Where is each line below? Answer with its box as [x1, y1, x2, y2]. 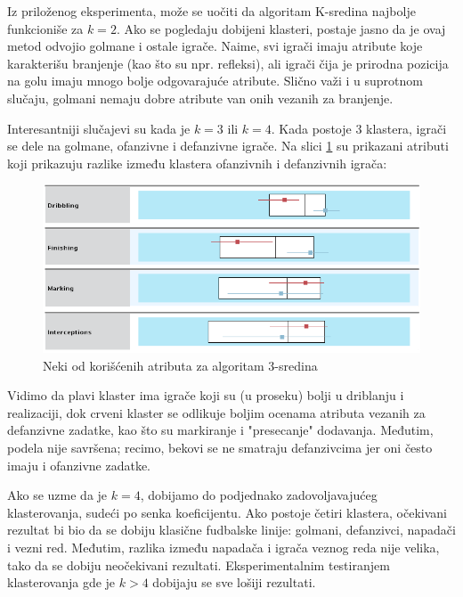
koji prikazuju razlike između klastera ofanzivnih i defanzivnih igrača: [7, 153, 387, 172]
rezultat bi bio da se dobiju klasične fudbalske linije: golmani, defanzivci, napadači [7, 520, 456, 539]
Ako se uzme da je [7, 486, 108, 504]
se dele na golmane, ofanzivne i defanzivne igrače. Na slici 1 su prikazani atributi [7, 136, 449, 155]
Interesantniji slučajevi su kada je [7, 119, 191, 137]
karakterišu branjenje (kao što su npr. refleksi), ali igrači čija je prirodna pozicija [7, 53, 449, 72]
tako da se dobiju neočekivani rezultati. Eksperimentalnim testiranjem [7, 555, 390, 574]
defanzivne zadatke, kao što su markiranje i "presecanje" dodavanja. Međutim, [7, 421, 434, 439]
